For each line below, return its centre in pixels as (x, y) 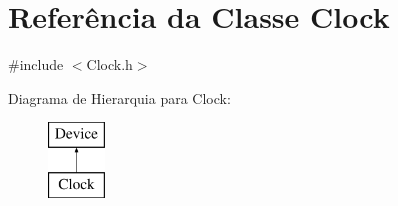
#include (36, 64)
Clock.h (109, 64)
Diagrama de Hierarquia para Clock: (119, 97)
